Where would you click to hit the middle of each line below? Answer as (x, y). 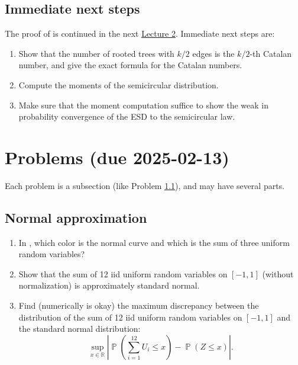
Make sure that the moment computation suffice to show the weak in (143, 105)
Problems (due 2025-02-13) (117, 157)
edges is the (213, 53)
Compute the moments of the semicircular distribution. (119, 84)
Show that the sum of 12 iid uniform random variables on (123, 273)
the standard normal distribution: (80, 329)
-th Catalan (271, 53)
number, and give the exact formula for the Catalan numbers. (130, 65)
